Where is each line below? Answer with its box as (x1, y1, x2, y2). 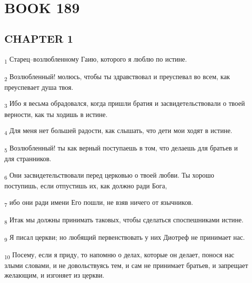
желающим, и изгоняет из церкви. (4, 269, 104, 280)
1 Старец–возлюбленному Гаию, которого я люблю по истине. (4, 53, 187, 65)
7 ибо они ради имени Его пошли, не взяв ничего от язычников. (4, 197, 193, 208)
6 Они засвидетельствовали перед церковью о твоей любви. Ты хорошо (4, 169, 214, 181)
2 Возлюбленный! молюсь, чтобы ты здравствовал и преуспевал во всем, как (4, 71, 230, 83)
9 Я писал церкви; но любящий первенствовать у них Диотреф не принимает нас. (4, 232, 245, 243)
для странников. (4, 153, 51, 164)
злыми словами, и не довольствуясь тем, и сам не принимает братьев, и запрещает (4, 260, 248, 270)
